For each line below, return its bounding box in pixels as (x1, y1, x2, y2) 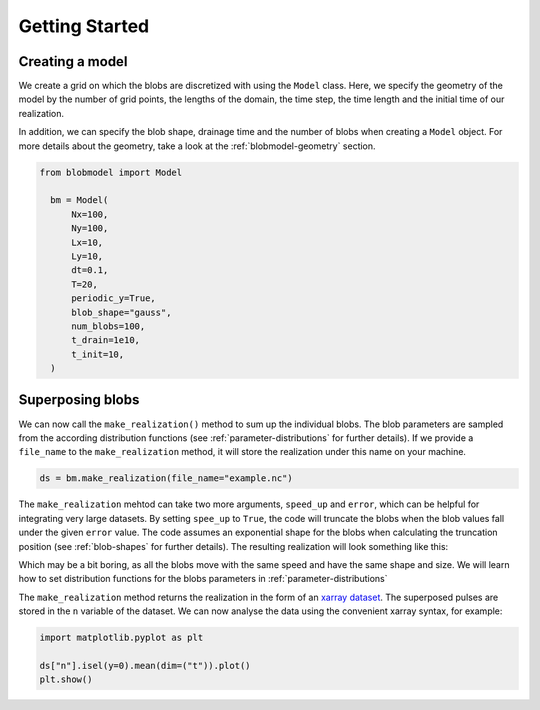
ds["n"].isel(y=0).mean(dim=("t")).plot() (39, 660, 251, 671)
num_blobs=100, (71, 320, 146, 332)
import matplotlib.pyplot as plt (39, 632, 204, 644)
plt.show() (39, 674, 93, 685)
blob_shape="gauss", (71, 306, 172, 318)
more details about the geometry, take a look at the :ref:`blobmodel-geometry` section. (18, 140, 376, 152)
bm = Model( (50, 195, 109, 206)
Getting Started (18, 15, 150, 37)
